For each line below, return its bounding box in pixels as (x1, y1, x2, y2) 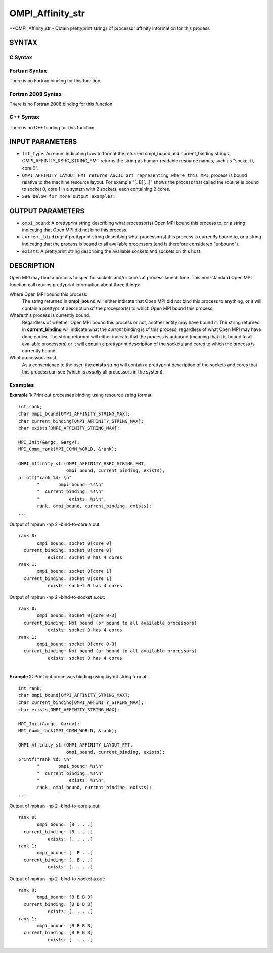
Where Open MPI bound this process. (9, 291, 88, 297)
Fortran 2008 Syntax (9, 91, 62, 98)
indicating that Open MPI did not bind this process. (22, 227, 128, 233)
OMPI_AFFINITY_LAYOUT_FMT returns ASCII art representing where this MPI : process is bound (22, 172, 247, 178)
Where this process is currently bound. (9, 312, 90, 318)
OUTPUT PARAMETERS (9, 206, 85, 215)
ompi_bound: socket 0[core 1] (37, 568, 112, 574)
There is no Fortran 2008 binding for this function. (9, 101, 114, 107)
